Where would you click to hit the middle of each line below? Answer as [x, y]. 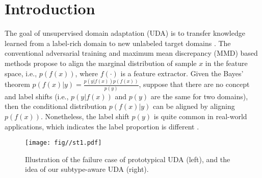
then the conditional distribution [56, 106]
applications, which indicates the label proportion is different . [102, 126]
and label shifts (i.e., [37, 96]
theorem [17, 84]
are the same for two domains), [199, 96]
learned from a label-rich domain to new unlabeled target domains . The [118, 43]
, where [86, 73]
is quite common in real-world [200, 116]
